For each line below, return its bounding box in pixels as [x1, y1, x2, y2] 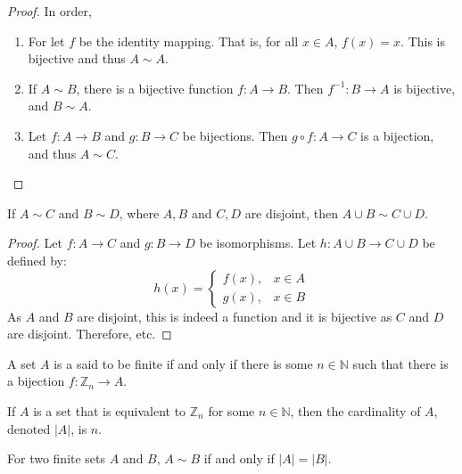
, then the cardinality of [290, 401, 421, 420]
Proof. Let [7, 233, 62, 252]
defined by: [7, 250, 67, 269]
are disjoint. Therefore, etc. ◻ [7, 324, 172, 343]
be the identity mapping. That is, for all [78, 31, 299, 50]
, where [119, 203, 160, 222]
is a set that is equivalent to [33, 401, 186, 420]
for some [208, 401, 255, 420]
